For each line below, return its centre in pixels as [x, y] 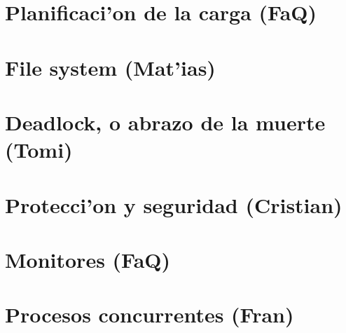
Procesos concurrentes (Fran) [150, 314]
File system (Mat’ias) [110, 67]
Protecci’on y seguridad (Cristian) [174, 204]
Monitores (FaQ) [88, 259]
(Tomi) [39, 150]
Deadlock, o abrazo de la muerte [165, 122]
